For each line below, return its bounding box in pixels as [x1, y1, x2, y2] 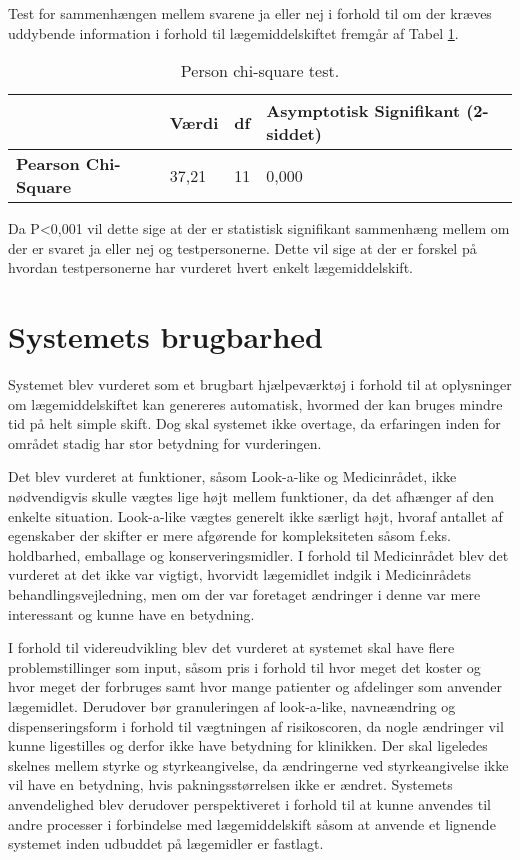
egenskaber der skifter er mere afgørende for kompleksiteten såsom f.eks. [8, 525, 451, 546]
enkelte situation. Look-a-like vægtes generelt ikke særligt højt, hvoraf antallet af [8, 505, 503, 526]
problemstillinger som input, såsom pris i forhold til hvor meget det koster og [8, 656, 481, 677]
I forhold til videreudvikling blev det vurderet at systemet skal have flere [8, 637, 455, 658]
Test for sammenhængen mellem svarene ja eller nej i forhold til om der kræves [8, 3, 492, 23]
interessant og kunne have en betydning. [8, 603, 255, 624]
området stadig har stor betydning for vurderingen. [8, 432, 322, 453]
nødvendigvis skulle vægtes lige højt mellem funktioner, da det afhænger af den [8, 486, 495, 507]
